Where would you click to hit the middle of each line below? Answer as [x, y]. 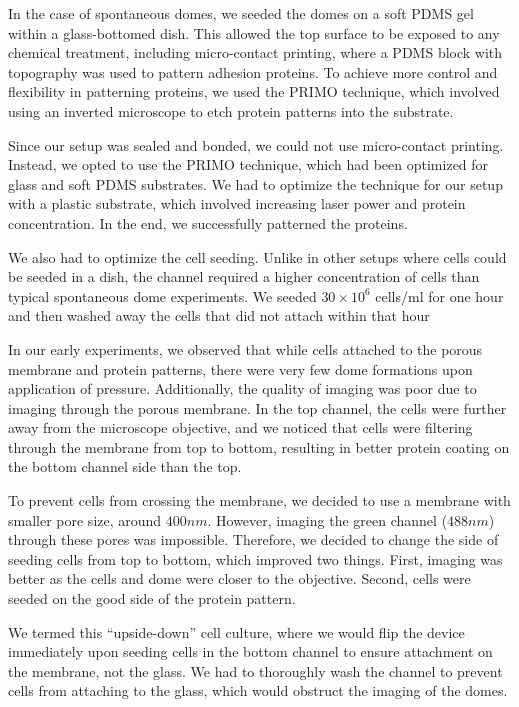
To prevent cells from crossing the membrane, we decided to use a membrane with [259, 500]
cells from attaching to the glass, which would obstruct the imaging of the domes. [258, 690]
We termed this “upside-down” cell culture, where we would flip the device [236, 631]
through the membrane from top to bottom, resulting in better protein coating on [259, 446]
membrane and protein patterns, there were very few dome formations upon [240, 368]
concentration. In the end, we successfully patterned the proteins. [208, 222]
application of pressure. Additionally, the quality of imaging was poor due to [242, 388]
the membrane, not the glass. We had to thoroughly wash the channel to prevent [255, 670]
